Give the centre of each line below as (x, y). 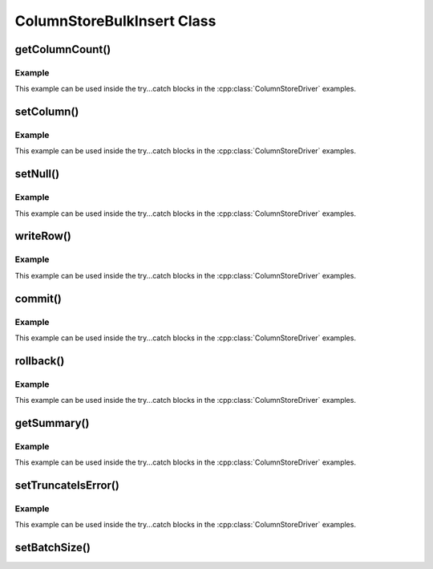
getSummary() (52, 423)
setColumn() (47, 112)
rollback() (40, 361)
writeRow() (43, 236)
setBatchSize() (53, 548)
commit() (38, 298)
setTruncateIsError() (67, 486)
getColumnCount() (63, 49)
